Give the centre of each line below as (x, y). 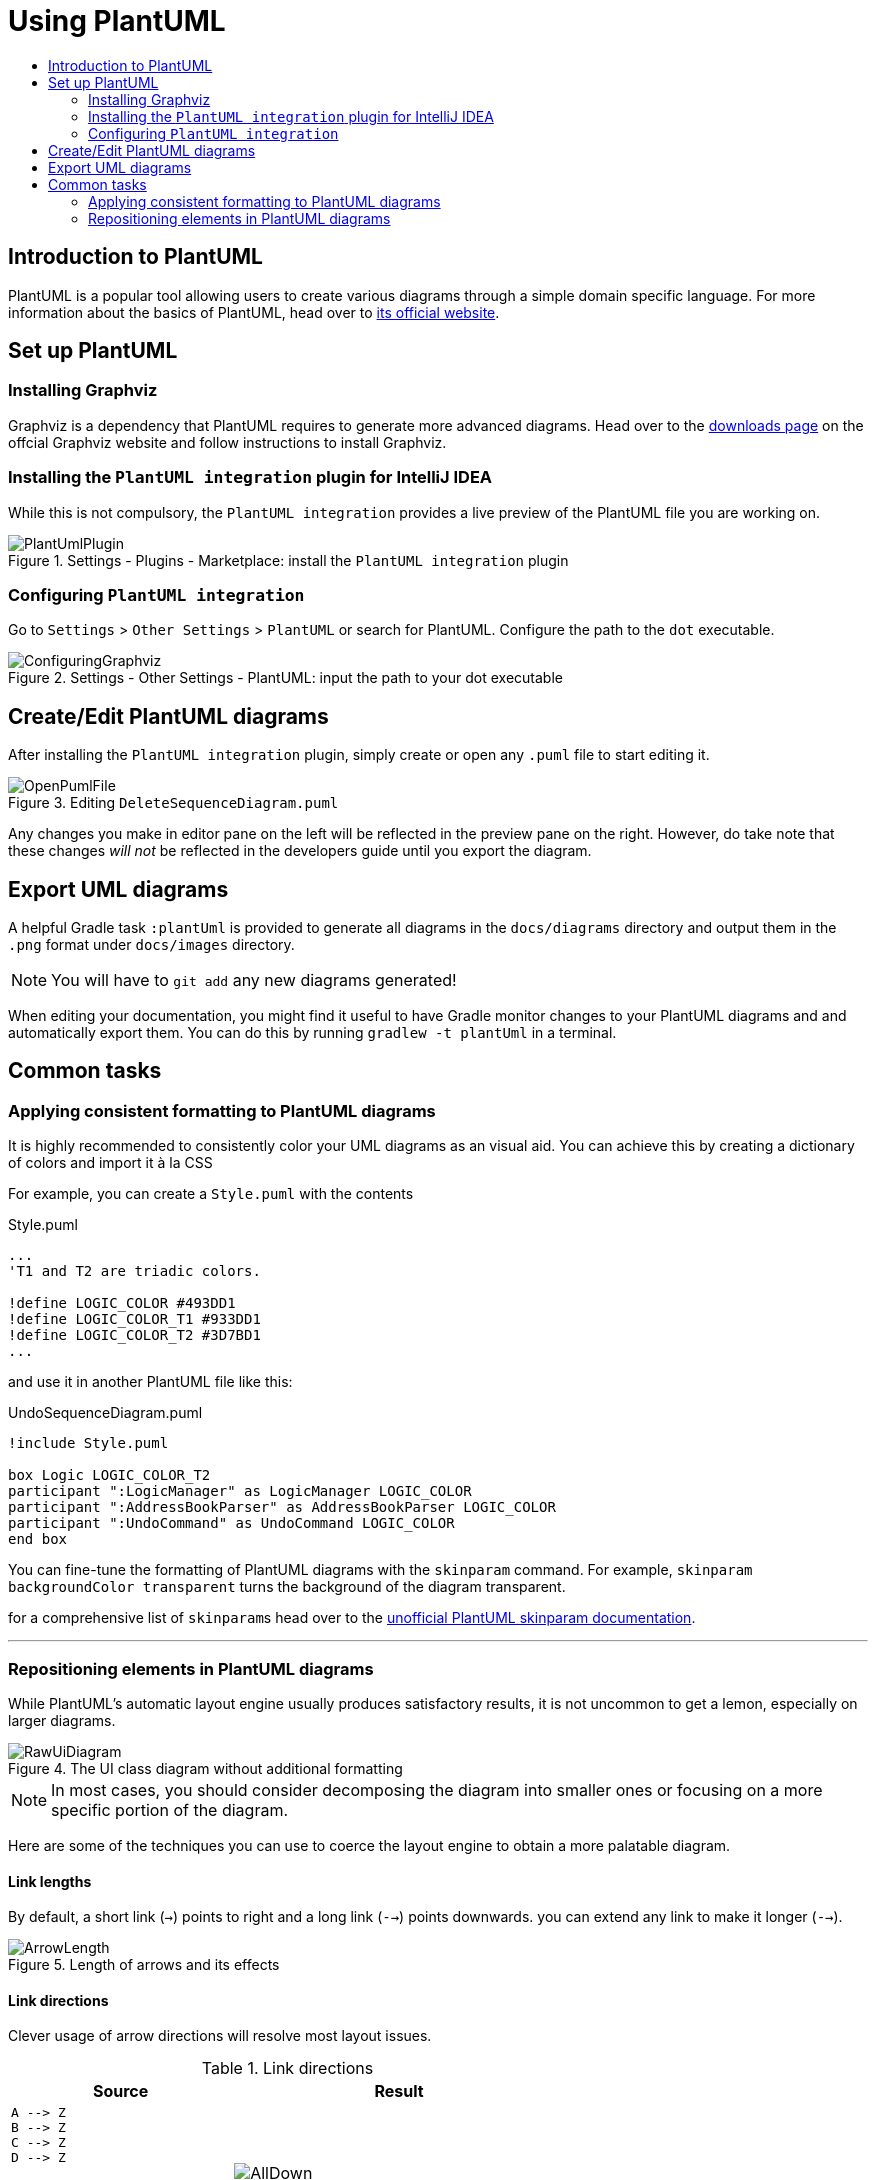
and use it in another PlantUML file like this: (150, 1382)
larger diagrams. (62, 1720)
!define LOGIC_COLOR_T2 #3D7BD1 (134, 1335)
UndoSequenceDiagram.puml (105, 1413)
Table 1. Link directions (287, 2068)
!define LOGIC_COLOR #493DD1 (122, 1303)
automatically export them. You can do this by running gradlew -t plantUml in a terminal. (312, 1032)
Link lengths (50, 1881)
